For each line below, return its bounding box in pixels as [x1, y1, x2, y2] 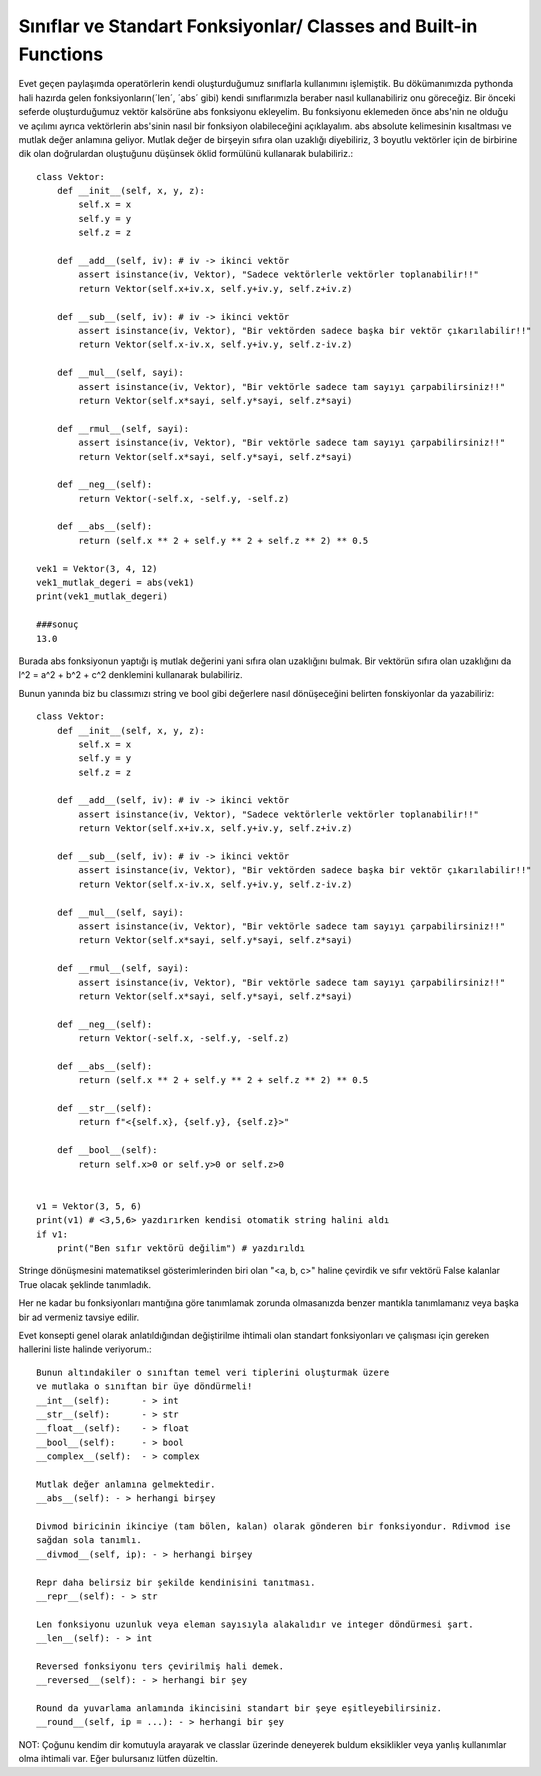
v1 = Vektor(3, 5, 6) [36, 1200, 142, 1212]
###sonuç [36, 619, 79, 630]
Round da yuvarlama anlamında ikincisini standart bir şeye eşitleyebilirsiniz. [36, 1703, 443, 1714]
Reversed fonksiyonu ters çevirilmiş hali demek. [36, 1660, 285, 1672]
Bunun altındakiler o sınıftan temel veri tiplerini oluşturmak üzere [36, 1366, 390, 1378]
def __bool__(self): [56, 1145, 158, 1156]
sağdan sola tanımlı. [36, 1535, 142, 1546]
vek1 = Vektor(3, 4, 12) [36, 563, 158, 574]
